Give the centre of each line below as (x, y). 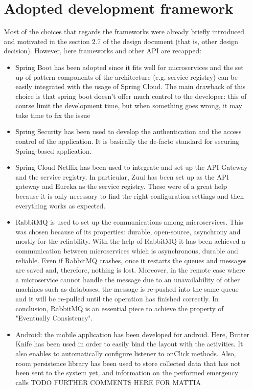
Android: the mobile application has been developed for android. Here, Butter (132, 334)
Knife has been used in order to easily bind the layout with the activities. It (129, 344)
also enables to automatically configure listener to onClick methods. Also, (126, 353)
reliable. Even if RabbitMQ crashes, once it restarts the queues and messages (131, 260)
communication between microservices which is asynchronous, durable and (127, 251)
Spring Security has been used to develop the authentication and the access (128, 131)
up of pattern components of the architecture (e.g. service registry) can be (126, 77)
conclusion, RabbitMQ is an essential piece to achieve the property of (119, 308)
